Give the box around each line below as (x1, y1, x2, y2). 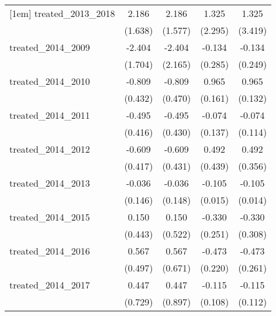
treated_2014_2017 (9, 278, 90, 291)
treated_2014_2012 (9, 142, 90, 156)
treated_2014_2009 (9, 40, 90, 54)
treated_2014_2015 (9, 210, 90, 224)
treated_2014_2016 (9, 244, 90, 257)
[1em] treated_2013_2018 (9, 6, 115, 20)
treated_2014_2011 (9, 108, 90, 122)
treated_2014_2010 (9, 74, 90, 88)
